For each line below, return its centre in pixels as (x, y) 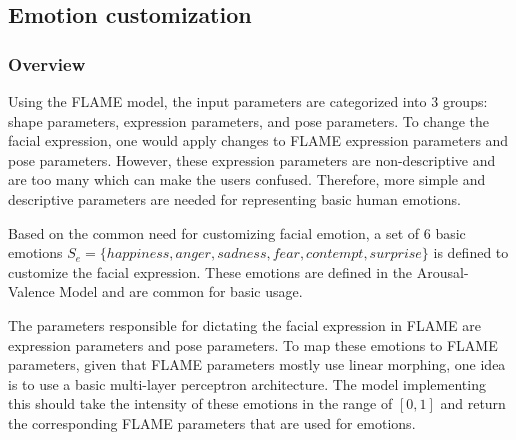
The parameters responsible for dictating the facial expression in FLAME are (244, 324)
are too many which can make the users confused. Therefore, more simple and (247, 179)
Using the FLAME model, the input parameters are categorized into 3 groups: (248, 101)
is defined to (471, 252)
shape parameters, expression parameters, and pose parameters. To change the (249, 120)
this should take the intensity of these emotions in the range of (200, 403)
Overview (47, 63)
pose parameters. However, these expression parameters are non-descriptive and (252, 159)
